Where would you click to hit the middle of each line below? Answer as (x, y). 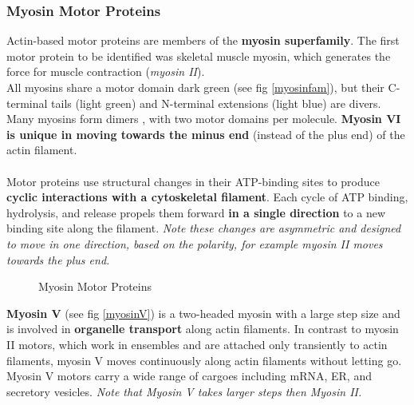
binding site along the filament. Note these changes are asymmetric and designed (204, 228)
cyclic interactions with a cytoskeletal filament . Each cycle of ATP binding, (207, 197)
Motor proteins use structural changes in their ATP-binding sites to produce (193, 181)
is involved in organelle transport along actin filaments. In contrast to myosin (203, 329)
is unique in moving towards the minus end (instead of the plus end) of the (206, 134)
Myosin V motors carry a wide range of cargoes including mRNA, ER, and (189, 376)
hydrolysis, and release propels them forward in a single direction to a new (196, 212)
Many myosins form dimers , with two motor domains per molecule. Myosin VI (204, 119)
